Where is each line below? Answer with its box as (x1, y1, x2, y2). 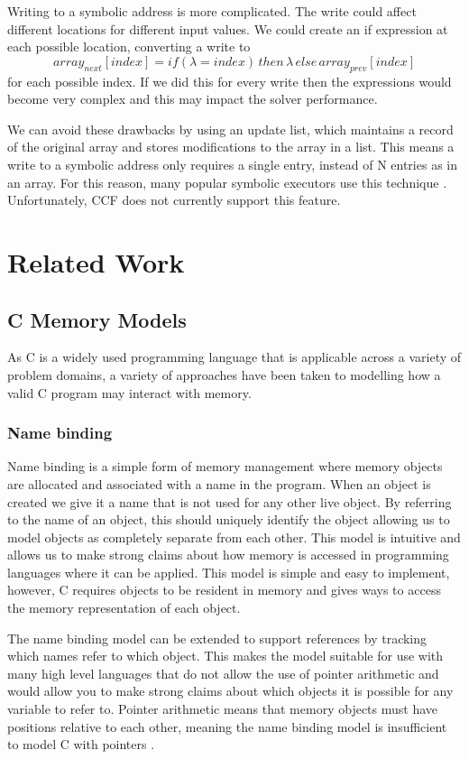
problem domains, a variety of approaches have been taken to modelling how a (7, 365, 441, 384)
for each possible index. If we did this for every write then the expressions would (7, 71, 452, 90)
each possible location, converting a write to (7, 37, 251, 56)
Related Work (7, 243, 185, 280)
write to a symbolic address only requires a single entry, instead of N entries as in (7, 154, 457, 173)
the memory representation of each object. (7, 598, 241, 617)
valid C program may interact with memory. (7, 383, 252, 402)
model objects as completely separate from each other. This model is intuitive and (7, 527, 461, 546)
